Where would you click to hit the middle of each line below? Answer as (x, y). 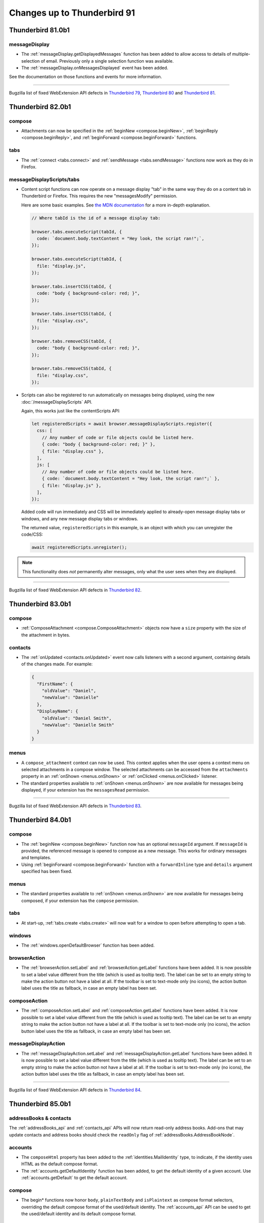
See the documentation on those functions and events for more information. (86, 77)
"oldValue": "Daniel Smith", (77, 718)
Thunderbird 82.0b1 (40, 107)
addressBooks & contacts (40, 1118)
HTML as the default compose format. (60, 1164)
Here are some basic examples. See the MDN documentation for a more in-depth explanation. (116, 205)
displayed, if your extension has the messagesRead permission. (86, 790)
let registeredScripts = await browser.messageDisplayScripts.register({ (122, 424)
